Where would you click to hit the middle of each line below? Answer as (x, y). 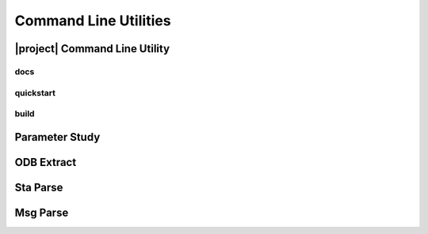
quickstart (35, 92)
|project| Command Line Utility (92, 49)
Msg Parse (42, 212)
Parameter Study (57, 137)
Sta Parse (39, 187)
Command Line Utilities (93, 21)
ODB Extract (46, 162)
